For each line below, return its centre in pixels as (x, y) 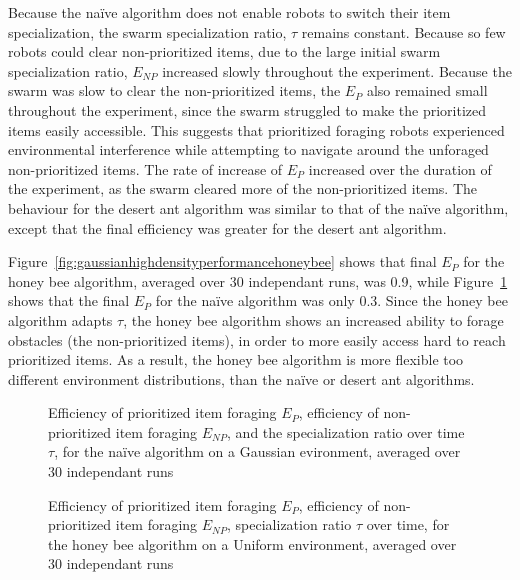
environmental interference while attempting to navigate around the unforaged (248, 149)
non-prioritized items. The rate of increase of (145, 168)
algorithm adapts (60, 319)
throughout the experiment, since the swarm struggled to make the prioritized (247, 109)
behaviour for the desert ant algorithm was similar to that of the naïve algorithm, (258, 207)
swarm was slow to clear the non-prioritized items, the (174, 90)
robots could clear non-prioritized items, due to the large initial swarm (224, 51)
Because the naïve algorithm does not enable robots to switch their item (229, 12)
